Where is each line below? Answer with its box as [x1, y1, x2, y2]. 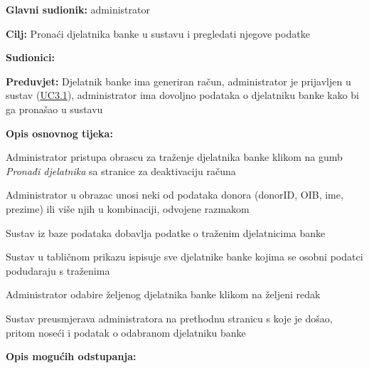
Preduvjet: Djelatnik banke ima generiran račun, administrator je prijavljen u [6, 73, 351, 88]
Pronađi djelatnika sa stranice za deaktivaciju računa [6, 163, 236, 178]
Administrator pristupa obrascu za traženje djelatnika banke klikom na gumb [6, 149, 343, 164]
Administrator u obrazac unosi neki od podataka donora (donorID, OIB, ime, [6, 187, 343, 202]
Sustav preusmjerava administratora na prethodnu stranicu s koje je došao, [6, 310, 333, 325]
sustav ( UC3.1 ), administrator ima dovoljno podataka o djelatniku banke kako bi [6, 88, 359, 102]
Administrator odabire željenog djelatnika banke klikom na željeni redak [6, 287, 321, 302]
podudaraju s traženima [6, 263, 110, 278]
